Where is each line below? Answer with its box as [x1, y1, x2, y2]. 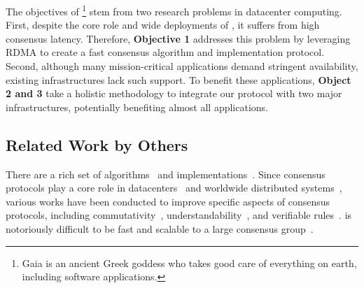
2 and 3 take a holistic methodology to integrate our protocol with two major [6, 86, 342, 101]
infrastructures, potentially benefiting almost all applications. [6, 99, 268, 114]
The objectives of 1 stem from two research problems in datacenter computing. [6, 2, 342, 18]
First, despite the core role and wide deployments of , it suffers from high [6, 17, 320, 32]
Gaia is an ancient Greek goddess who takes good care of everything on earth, [22, 255, 357, 270]
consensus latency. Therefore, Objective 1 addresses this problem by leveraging [6, 31, 351, 45]
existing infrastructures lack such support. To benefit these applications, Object [6, 72, 351, 87]
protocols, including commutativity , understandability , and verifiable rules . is [6, 208, 352, 222]
